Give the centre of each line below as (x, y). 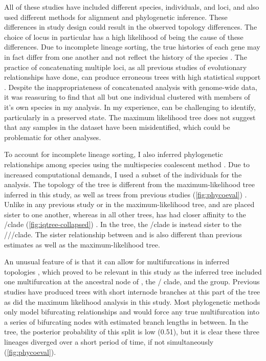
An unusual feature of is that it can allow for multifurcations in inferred (117, 262)
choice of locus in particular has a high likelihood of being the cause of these (124, 37)
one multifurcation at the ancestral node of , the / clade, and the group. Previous (132, 281)
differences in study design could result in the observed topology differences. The (131, 27)
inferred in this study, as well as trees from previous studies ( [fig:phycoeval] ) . (126, 194)
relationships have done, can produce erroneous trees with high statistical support (132, 77)
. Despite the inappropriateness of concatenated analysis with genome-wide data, (131, 87)
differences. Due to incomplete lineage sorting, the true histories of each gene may (132, 47)
